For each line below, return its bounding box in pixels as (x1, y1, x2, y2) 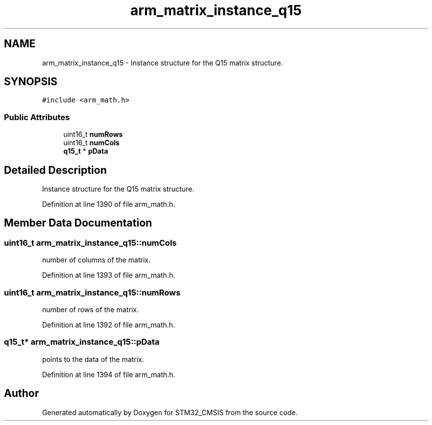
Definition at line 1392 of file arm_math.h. (42, 321, 175, 329)
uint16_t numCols (63, 138, 120, 147)
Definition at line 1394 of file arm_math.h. (42, 370, 176, 379)
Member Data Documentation (4, 217, 152, 229)
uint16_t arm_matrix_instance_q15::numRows (4, 287, 180, 297)
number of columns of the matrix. (42, 256, 151, 264)
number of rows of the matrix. (42, 305, 139, 314)
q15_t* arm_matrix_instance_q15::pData (4, 337, 160, 347)
